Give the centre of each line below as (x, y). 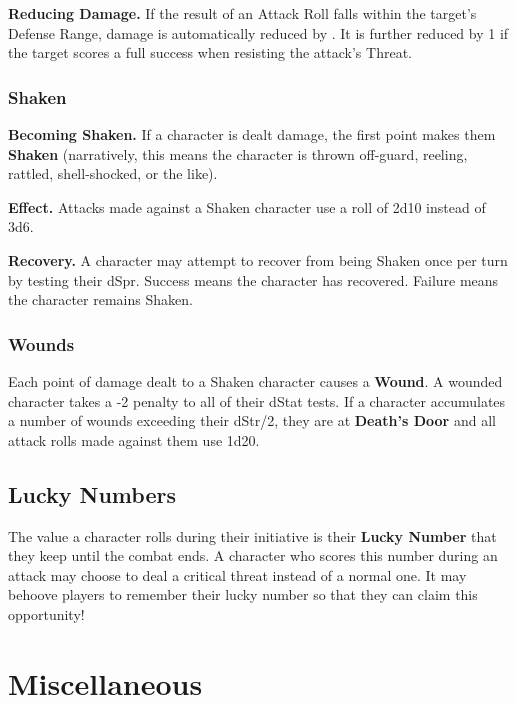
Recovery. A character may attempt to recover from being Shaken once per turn (258, 259)
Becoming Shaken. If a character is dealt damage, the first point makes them (252, 134)
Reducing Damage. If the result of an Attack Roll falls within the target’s (242, 13)
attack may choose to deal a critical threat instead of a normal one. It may (237, 574)
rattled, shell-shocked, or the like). (113, 173)
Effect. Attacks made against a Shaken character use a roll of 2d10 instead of (247, 206)
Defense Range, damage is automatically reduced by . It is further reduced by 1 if (258, 32)
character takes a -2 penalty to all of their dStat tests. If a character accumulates (257, 400)
